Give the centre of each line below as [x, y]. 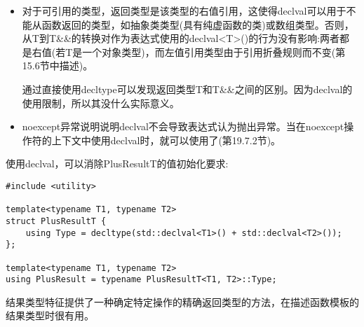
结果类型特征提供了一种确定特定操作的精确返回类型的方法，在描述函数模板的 [182, 301]
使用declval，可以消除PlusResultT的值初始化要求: [117, 163]
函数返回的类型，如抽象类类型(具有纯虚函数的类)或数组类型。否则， [198, 24]
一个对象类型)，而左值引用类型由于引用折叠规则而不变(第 [214, 51]
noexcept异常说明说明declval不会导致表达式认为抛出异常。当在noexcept [183, 126]
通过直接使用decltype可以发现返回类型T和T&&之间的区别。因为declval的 [187, 89]
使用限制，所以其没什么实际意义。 [101, 103]
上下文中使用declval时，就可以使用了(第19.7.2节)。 [166, 140]
